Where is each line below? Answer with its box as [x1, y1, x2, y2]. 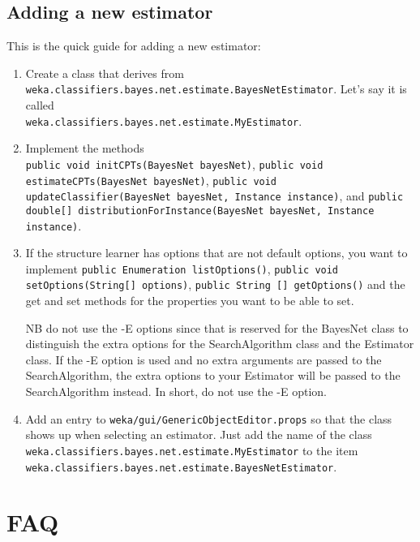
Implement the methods [25, 140, 144, 157]
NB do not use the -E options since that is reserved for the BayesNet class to [25, 319, 409, 336]
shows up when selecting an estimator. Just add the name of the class [25, 426, 372, 443]
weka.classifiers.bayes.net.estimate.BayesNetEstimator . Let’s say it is [25, 80, 407, 97]
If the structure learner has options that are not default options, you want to [25, 244, 408, 261]
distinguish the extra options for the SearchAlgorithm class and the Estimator [25, 335, 414, 352]
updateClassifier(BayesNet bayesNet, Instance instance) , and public [25, 187, 404, 204]
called [25, 97, 54, 114]
